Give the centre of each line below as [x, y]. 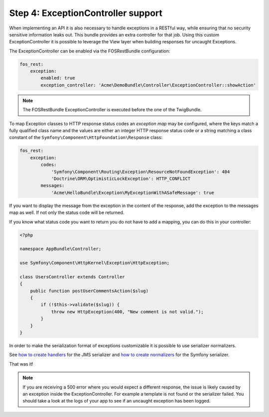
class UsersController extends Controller [72, 277]
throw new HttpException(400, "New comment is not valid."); [127, 312]
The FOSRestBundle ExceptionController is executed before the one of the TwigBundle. [112, 110]
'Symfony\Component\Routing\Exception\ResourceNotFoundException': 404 [140, 172]
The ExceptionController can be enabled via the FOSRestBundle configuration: [90, 51]
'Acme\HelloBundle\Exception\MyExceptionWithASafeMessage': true [133, 193]
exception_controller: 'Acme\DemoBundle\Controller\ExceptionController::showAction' [148, 85]
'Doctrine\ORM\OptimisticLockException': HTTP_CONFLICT [121, 179]
